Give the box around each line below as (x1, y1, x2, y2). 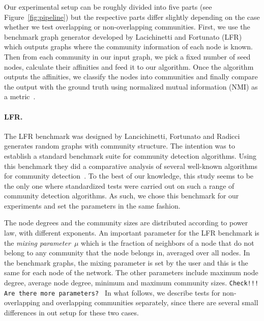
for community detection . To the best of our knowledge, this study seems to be (4, 170, 254, 181)
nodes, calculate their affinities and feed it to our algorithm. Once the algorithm (4, 61, 254, 72)
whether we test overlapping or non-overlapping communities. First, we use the (4, 21, 250, 32)
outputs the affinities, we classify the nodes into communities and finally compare (4, 71, 258, 82)
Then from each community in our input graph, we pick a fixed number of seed (4, 51, 251, 62)
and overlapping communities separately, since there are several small (42, 297, 258, 308)
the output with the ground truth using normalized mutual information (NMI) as (4, 81, 258, 92)
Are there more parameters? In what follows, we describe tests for (4, 287, 220, 298)
